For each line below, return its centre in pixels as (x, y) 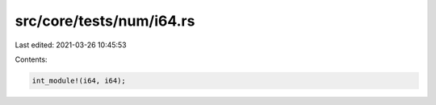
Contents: (31, 59)
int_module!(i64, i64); (79, 81)
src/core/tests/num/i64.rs (105, 21)
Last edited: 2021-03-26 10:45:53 (71, 45)
